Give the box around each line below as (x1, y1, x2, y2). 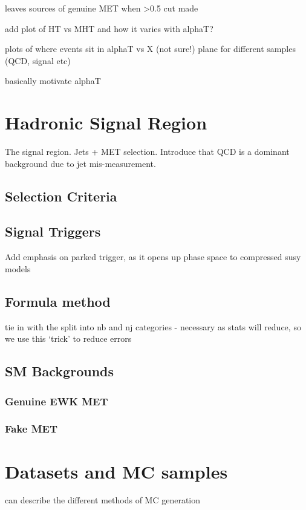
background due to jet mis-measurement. (5, 157, 156, 169)
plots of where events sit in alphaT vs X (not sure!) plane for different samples (5, 42, 296, 55)
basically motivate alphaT (5, 74, 101, 87)
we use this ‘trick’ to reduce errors (5, 332, 132, 345)
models (5, 262, 31, 275)
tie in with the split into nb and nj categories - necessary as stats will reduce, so (5, 320, 301, 333)
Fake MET (5, 421, 58, 436)
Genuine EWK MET (5, 393, 108, 408)
